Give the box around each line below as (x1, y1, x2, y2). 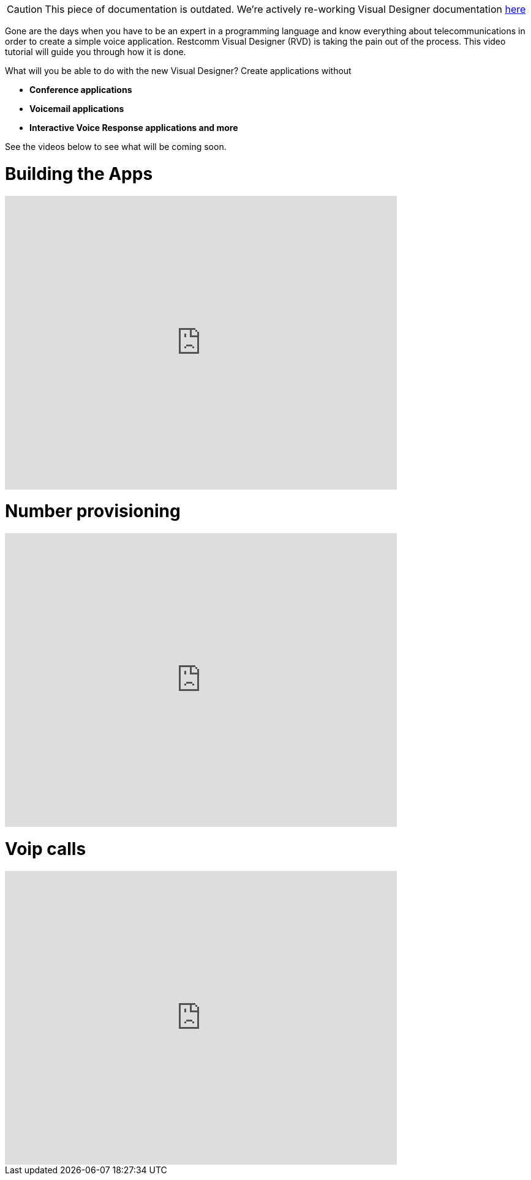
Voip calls (5, 838, 86, 859)
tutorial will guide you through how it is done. (5, 47, 186, 57)
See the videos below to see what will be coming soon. (5, 141, 227, 152)
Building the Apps (5, 163, 153, 184)
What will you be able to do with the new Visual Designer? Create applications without (5, 65, 352, 76)
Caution (7, 3, 43, 15)
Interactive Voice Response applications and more (29, 122, 238, 133)
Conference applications (29, 84, 132, 95)
